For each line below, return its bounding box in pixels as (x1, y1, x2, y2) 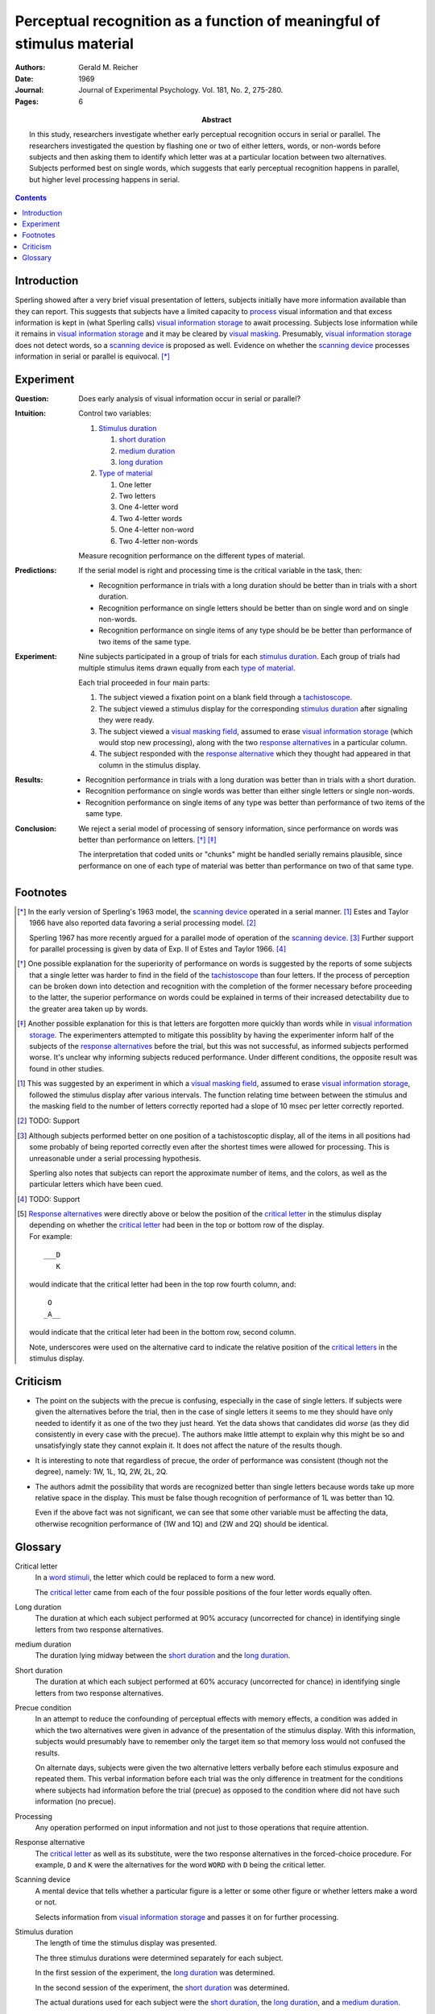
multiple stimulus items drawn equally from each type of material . (78, 663, 296, 673)
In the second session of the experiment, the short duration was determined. (35, 1983, 290, 1992)
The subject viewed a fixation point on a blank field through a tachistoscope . (98, 693, 353, 702)
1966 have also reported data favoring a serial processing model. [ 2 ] (29, 918, 257, 928)
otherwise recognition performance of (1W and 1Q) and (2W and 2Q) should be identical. (35, 1519, 329, 1528)
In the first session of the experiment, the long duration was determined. (35, 1968, 275, 1978)
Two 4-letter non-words (118, 536, 199, 545)
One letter (118, 479, 152, 489)
